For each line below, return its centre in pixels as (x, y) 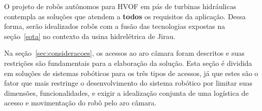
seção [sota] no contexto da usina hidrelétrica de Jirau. (90, 36)
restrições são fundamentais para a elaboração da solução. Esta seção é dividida (128, 63)
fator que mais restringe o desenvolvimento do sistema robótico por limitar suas (128, 83)
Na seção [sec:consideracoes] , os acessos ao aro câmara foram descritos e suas (124, 53)
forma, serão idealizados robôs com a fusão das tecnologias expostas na (115, 26)
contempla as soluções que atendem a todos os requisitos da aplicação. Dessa (125, 16)
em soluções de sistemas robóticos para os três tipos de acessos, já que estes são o (131, 73)
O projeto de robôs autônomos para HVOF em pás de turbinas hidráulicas (120, 6)
